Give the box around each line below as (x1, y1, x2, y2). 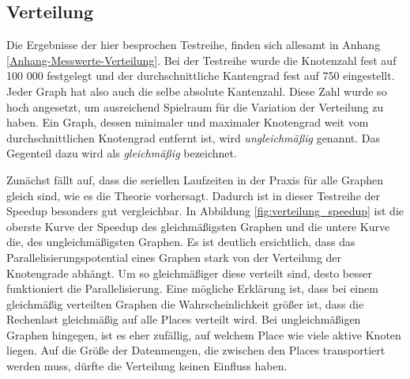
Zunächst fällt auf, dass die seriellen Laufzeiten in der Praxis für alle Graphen (6, 171, 384, 188)
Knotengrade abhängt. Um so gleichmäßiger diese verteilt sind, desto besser (6, 264, 372, 281)
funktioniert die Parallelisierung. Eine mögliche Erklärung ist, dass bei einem (6, 280, 378, 297)
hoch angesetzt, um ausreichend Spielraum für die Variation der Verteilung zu (6, 98, 384, 115)
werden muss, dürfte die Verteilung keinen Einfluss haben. (6, 358, 288, 374)
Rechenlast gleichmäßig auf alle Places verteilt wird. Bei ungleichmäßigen (6, 311, 361, 328)
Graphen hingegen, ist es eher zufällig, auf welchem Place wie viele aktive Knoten (6, 326, 401, 343)
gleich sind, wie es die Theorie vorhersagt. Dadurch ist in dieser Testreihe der (6, 187, 381, 203)
